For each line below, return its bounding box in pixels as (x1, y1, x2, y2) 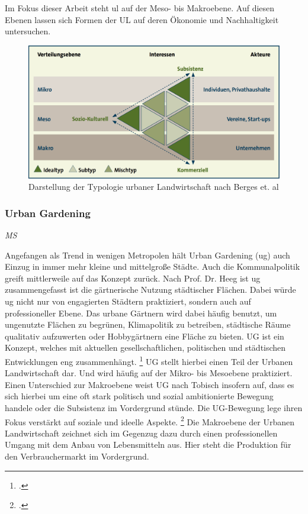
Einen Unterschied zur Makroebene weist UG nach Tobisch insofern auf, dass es (5, 378, 294, 390)
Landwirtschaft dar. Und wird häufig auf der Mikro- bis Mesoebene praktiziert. (5, 367, 293, 379)
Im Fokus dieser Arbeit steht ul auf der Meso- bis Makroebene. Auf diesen (5, 2, 275, 14)
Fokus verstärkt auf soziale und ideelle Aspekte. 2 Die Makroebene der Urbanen (5, 413, 294, 428)
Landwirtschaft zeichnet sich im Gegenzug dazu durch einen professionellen (5, 426, 278, 439)
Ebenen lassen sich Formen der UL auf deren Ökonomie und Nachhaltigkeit (5, 13, 279, 25)
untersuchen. (5, 25, 51, 37)
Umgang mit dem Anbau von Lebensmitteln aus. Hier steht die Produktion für (5, 438, 291, 451)
